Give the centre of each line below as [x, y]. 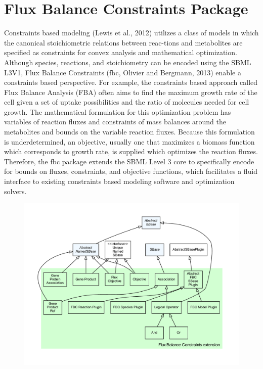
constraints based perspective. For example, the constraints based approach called [131, 82]
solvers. [15, 191]
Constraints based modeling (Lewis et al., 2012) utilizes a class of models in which [131, 33]
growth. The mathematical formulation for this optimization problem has [118, 111]
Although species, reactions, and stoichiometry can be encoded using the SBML [128, 62]
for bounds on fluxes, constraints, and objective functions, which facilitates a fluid [131, 171]
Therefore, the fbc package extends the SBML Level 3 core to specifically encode [129, 161]
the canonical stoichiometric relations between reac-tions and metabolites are [123, 42]
